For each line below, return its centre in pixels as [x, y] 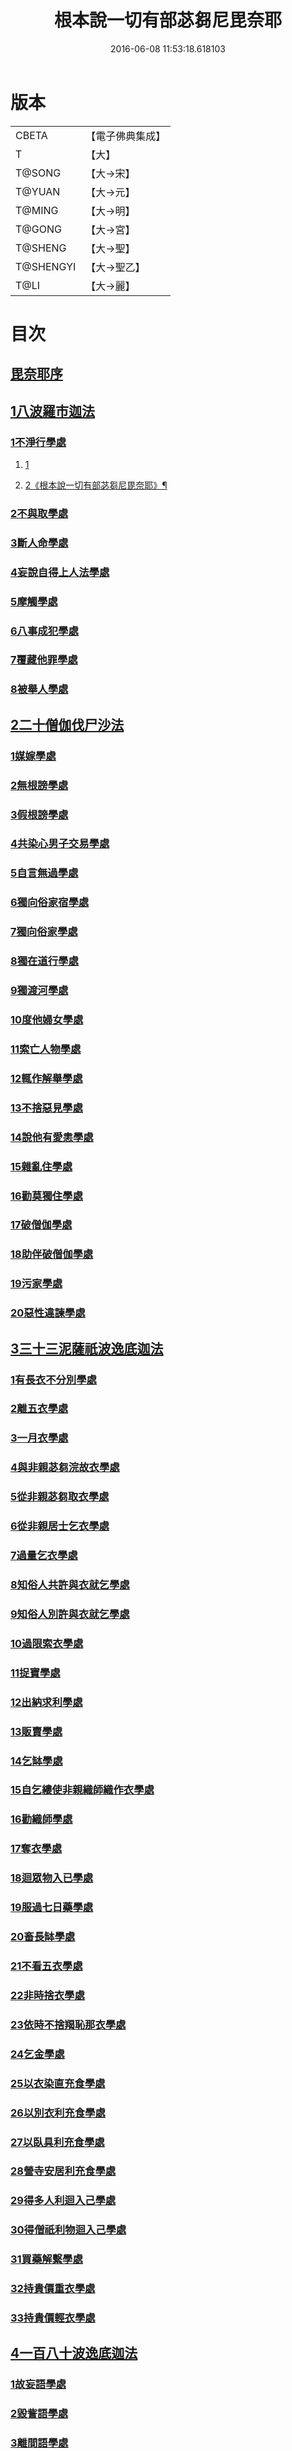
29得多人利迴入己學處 [63, 2201]
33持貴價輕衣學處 [53, 2318]
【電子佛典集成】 [126, 136]
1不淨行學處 [38, 442]
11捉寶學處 [35, 1673]
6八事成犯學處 [44, 631]
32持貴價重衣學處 [53, 2289]
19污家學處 [36, 1284]
